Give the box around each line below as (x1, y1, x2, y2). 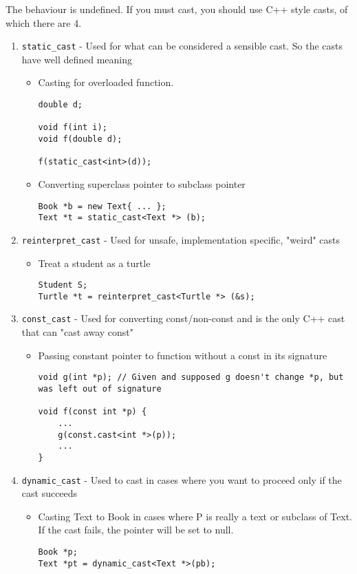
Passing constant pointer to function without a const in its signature (38, 348, 327, 362)
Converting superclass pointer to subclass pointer (38, 176, 246, 191)
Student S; (38, 280, 88, 290)
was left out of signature (38, 383, 162, 394)
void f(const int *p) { (38, 407, 147, 417)
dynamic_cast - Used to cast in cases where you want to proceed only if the (21, 472, 342, 487)
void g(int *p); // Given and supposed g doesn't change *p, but (38, 372, 344, 383)
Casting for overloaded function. (38, 75, 174, 89)
